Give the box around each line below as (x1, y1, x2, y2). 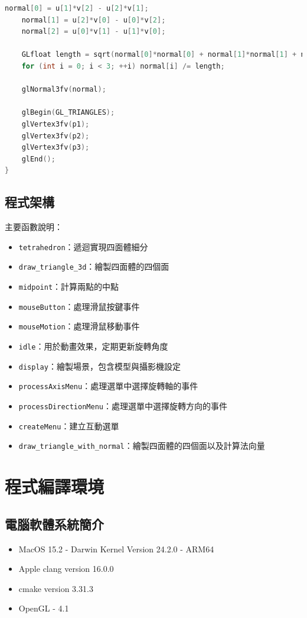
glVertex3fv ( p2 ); (21, 131, 90, 140)
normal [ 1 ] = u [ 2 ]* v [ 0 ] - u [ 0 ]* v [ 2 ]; (21, 15, 166, 24)
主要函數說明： (5, 221, 63, 233)
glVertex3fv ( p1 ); (21, 119, 90, 128)
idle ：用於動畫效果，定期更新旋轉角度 (18, 339, 168, 352)
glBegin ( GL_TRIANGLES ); (21, 108, 115, 117)
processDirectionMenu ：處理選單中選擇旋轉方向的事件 (18, 399, 227, 412)
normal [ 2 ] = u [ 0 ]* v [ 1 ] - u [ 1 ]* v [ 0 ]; (21, 27, 166, 36)
